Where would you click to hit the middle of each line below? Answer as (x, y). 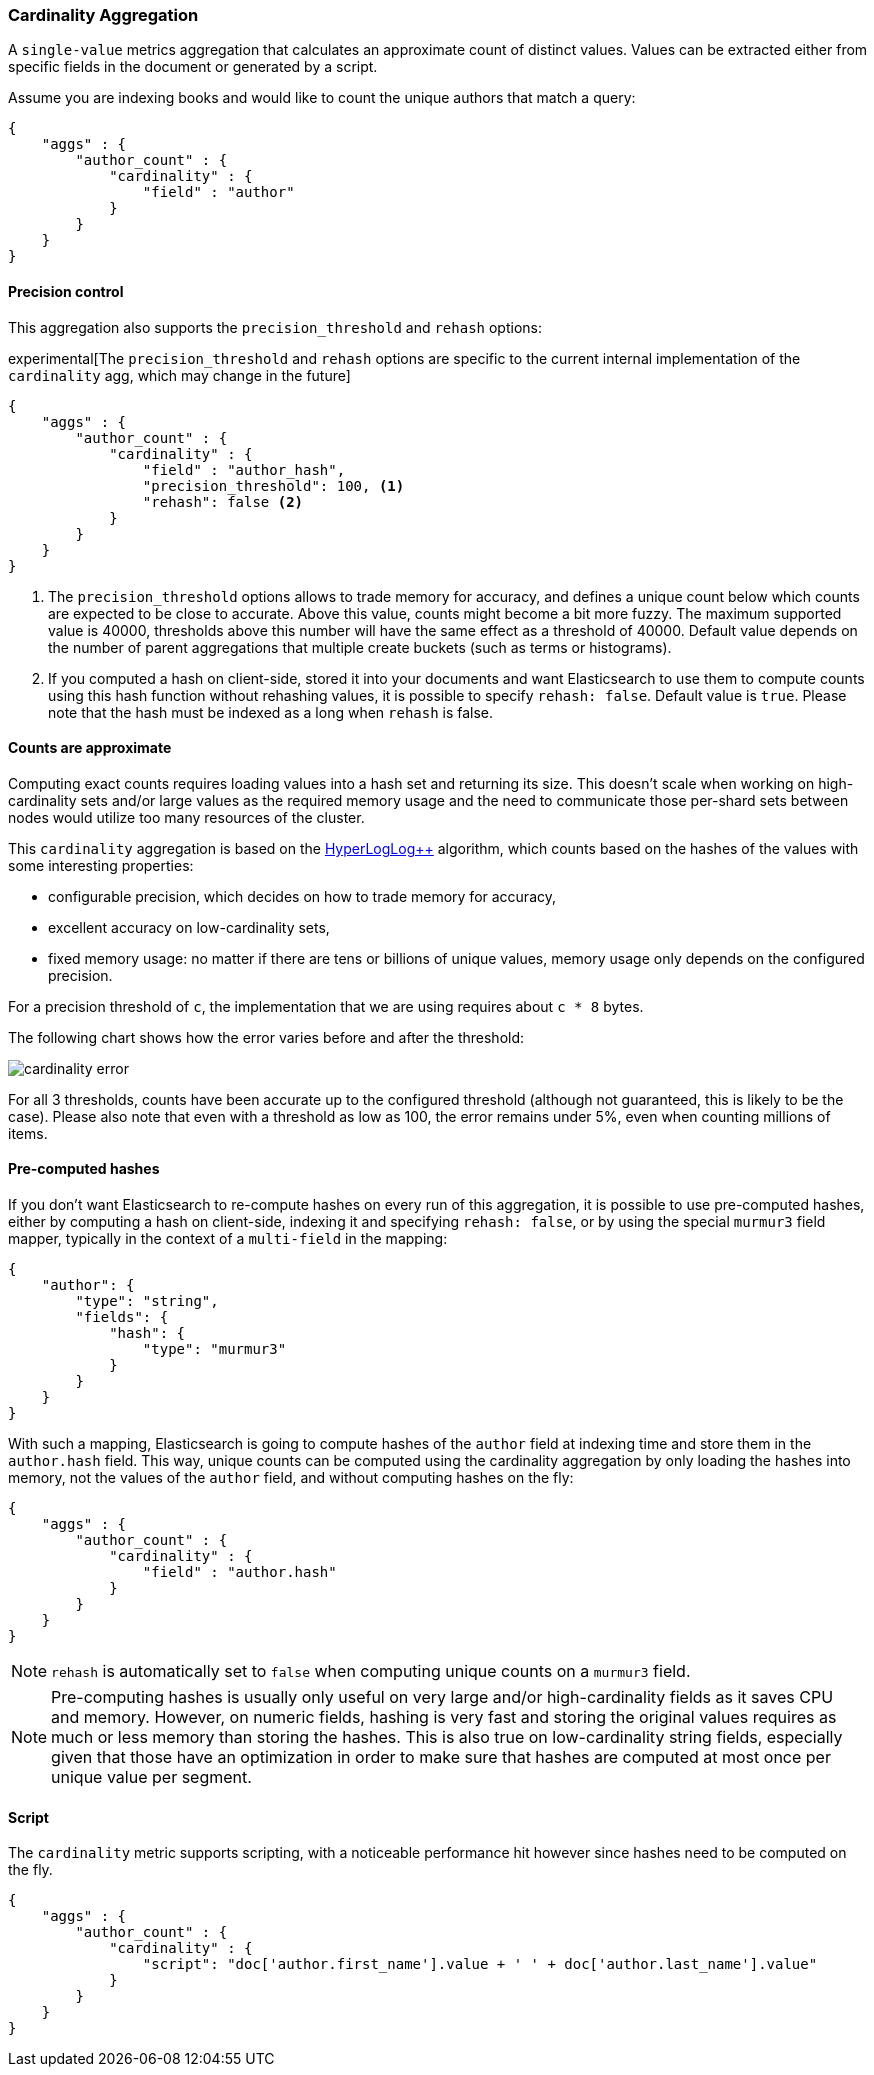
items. (28, 1133)
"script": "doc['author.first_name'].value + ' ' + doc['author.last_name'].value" (480, 1964)
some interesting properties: (101, 865)
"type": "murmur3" (214, 1349)
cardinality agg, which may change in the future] (179, 375)
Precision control (66, 291)
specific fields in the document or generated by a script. (193, 67)
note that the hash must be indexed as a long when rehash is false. (271, 712)
